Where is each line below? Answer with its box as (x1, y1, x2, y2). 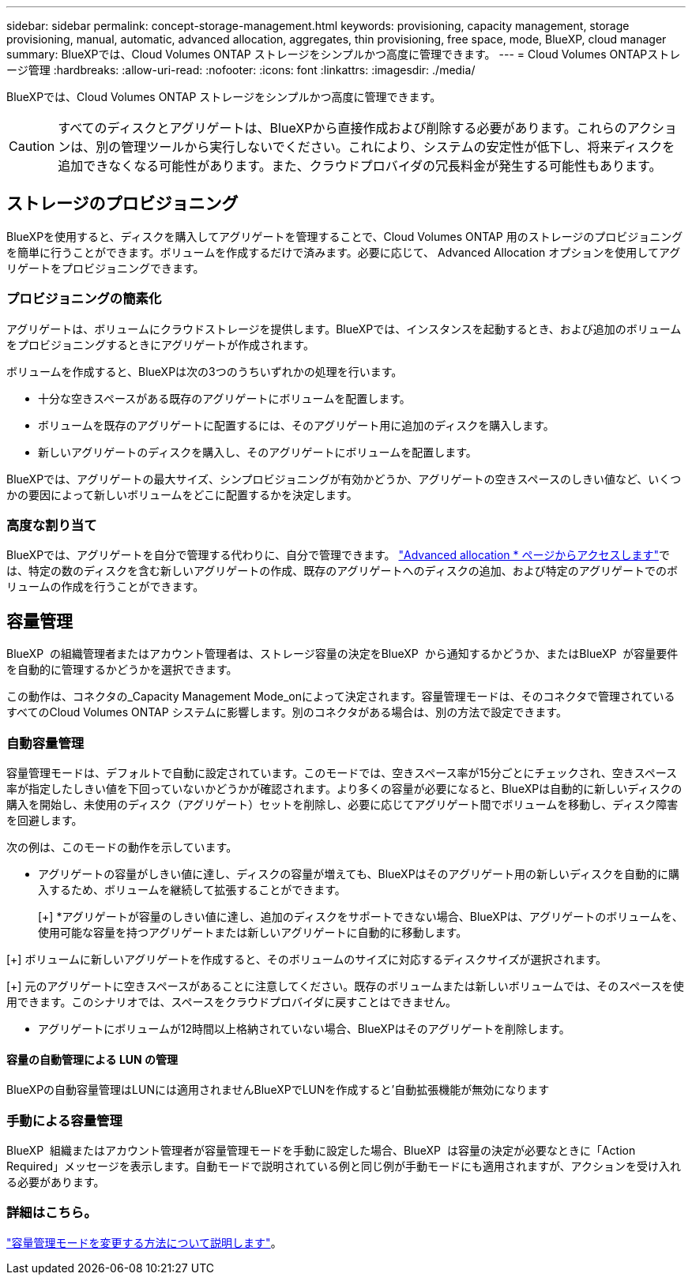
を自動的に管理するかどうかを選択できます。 (6, 663, 238, 677)
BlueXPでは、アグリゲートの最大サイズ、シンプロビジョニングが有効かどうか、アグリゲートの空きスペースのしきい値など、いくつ (6, 471, 682, 486)
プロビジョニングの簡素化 (6, 291, 162, 307)
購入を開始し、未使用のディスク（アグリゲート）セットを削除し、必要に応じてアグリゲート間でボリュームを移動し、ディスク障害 (6, 797, 679, 811)
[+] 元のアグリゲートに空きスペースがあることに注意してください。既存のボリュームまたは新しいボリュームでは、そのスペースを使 (6, 979, 684, 993)
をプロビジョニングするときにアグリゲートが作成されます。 (6, 337, 314, 351)
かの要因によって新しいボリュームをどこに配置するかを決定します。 (6, 487, 358, 502)
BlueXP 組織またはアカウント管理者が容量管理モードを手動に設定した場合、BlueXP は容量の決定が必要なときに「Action (6, 1143, 636, 1157)
